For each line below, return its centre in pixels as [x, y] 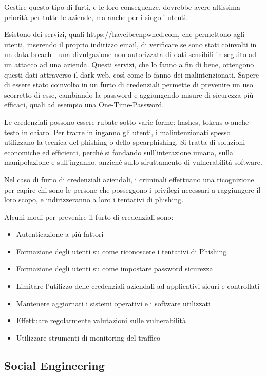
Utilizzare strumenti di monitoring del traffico [88, 337]
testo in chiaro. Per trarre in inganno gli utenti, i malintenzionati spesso [117, 132]
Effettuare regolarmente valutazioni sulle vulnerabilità [101, 320]
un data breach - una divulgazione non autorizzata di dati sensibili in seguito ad [130, 54]
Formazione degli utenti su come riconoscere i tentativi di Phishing [121, 251]
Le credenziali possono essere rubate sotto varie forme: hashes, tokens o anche [127, 121]
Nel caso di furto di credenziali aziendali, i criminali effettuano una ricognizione [129, 179]
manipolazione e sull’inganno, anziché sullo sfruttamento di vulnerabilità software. [133, 162]
